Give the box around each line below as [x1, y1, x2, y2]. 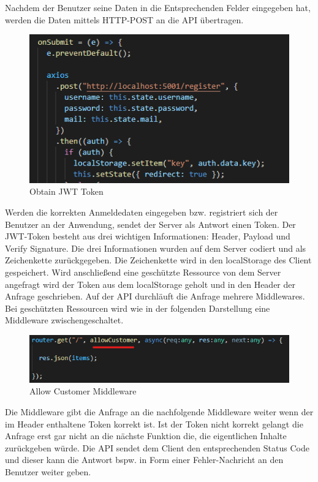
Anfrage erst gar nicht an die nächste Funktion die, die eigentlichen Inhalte [5, 429, 287, 442]
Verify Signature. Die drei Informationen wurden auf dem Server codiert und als [5, 241, 306, 254]
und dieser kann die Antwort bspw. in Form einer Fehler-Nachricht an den [5, 453, 284, 466]
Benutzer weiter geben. [5, 465, 91, 478]
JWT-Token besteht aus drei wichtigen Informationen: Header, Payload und [5, 230, 290, 243]
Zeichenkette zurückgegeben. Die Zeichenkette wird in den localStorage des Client [5, 254, 312, 266]
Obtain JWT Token [29, 185, 104, 198]
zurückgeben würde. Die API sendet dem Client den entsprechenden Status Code [5, 441, 309, 454]
